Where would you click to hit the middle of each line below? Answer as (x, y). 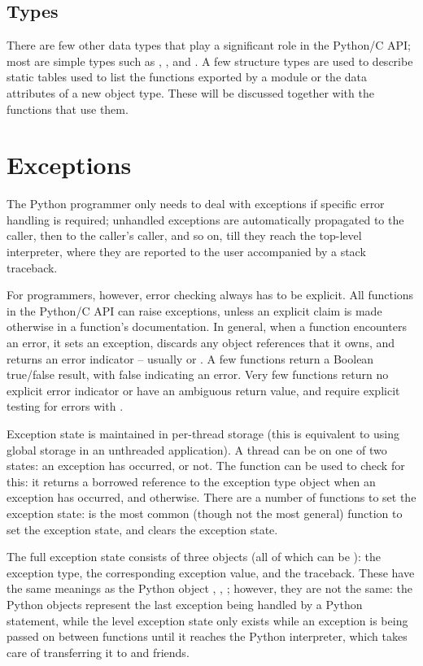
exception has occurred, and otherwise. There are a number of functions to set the (211, 497)
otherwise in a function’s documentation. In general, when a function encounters (207, 326)
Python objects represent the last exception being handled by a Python (185, 604)
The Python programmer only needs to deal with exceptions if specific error (196, 204)
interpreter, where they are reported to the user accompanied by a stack (186, 252)
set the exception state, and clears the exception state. (142, 529)
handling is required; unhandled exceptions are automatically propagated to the (205, 219)
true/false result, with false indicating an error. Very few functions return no (198, 374)
